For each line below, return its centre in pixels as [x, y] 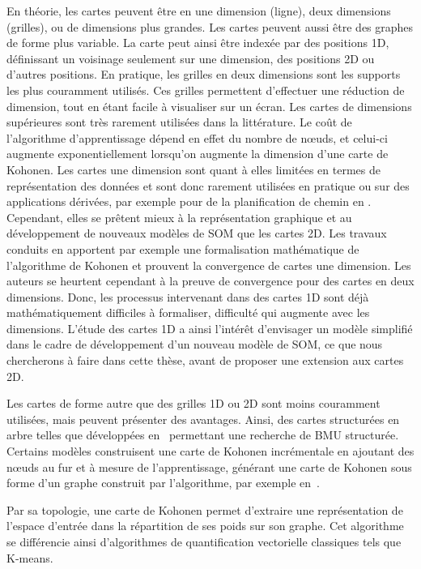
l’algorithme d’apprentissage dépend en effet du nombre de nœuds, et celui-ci [197, 137]
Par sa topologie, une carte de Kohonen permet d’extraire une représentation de [205, 509]
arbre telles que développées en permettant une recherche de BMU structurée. [203, 435]
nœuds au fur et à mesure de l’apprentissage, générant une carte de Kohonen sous [209, 466]
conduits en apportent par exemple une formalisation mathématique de [183, 248]
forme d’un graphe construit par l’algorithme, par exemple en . [163, 483]
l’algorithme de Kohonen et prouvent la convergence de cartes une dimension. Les [209, 265]
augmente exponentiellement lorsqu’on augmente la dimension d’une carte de [198, 154]
